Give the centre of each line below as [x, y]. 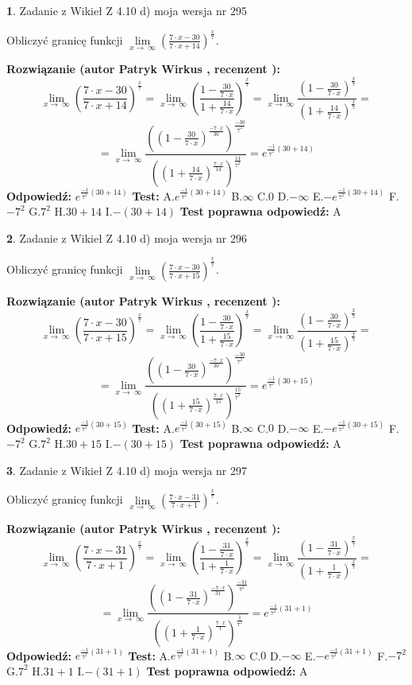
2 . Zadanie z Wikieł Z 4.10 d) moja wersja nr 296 [127, 237]
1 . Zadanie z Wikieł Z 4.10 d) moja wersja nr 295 [127, 10]
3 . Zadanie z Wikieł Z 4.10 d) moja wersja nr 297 [127, 470]
